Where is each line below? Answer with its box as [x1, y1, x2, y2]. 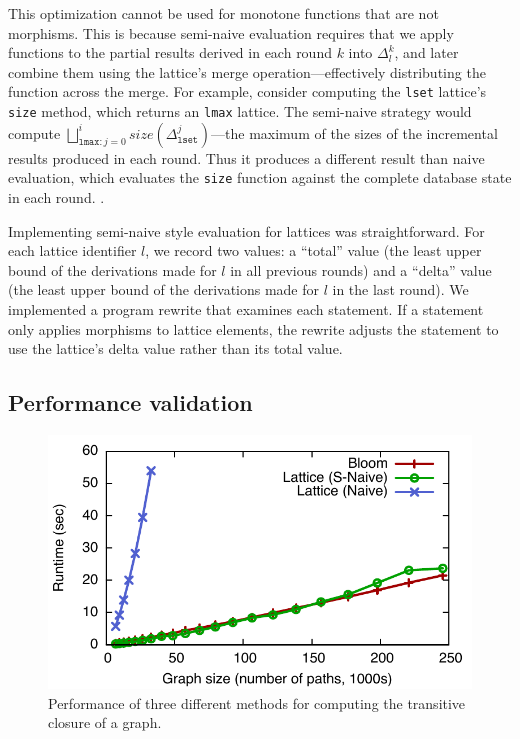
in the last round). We [332, 279, 469, 300]
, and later [394, 42, 459, 63]
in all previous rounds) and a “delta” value [230, 259, 492, 280]
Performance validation [8, 387, 253, 418]
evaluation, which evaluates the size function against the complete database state [8, 167, 512, 188]
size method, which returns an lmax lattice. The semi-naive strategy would [8, 101, 472, 122]
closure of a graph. [48, 712, 162, 733]
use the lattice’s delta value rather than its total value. [8, 338, 343, 359]
